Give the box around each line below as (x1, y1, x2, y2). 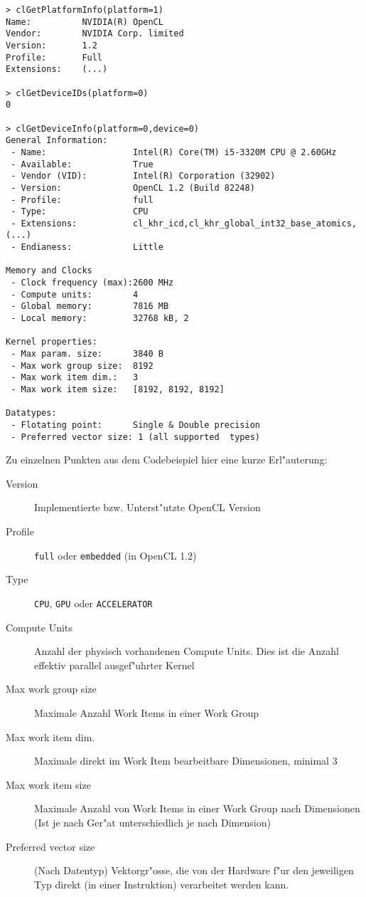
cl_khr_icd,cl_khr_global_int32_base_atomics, (132, 218, 357, 229)
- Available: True (11, 159, 154, 169)
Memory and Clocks (6, 266, 92, 276)
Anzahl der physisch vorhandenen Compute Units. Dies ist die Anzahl (34, 644, 339, 659)
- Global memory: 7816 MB (11, 301, 169, 312)
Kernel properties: (6, 337, 97, 347)
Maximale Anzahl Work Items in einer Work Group (34, 705, 259, 720)
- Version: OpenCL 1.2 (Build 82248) (11, 182, 255, 193)
